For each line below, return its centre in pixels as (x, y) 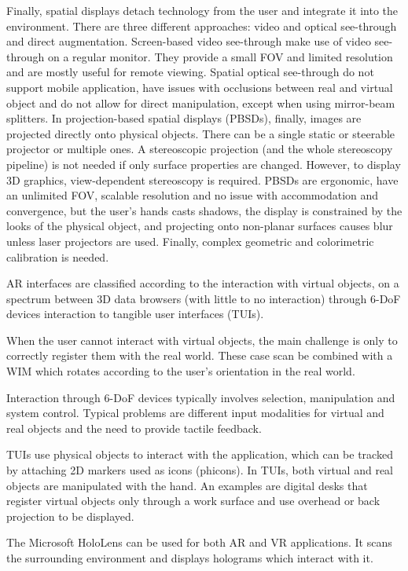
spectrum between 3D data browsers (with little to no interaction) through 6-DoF (204, 298)
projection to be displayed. (70, 516)
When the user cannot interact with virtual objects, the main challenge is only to (202, 340)
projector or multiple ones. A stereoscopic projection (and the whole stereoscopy (200, 149)
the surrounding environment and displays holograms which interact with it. (190, 558)
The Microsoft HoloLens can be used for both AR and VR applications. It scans (199, 542)
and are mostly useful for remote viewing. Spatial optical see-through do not (190, 72)
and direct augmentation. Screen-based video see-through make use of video (189, 41)
